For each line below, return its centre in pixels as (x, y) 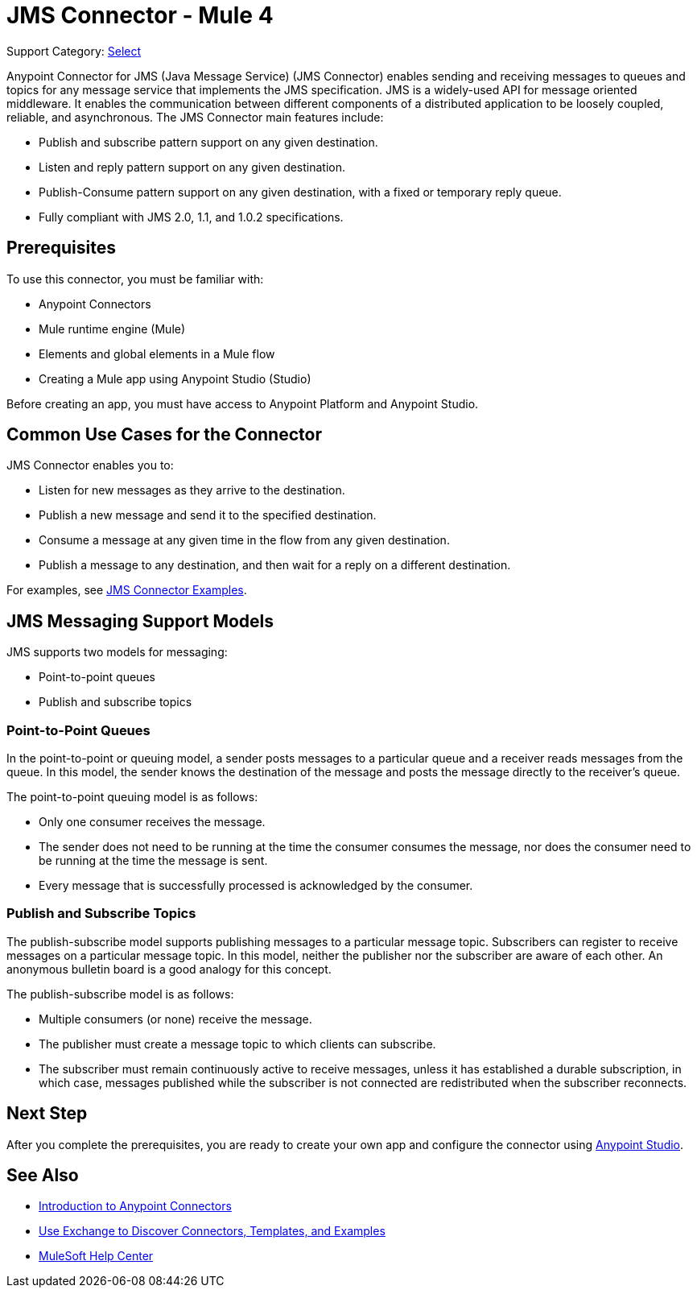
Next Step (47, 1114)
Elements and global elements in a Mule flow (157, 353)
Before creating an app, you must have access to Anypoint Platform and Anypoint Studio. (243, 403)
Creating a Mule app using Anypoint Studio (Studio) (175, 378)
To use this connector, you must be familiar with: (135, 279)
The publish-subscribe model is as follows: (120, 994)
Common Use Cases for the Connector (164, 435)
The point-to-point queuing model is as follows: (132, 797)
